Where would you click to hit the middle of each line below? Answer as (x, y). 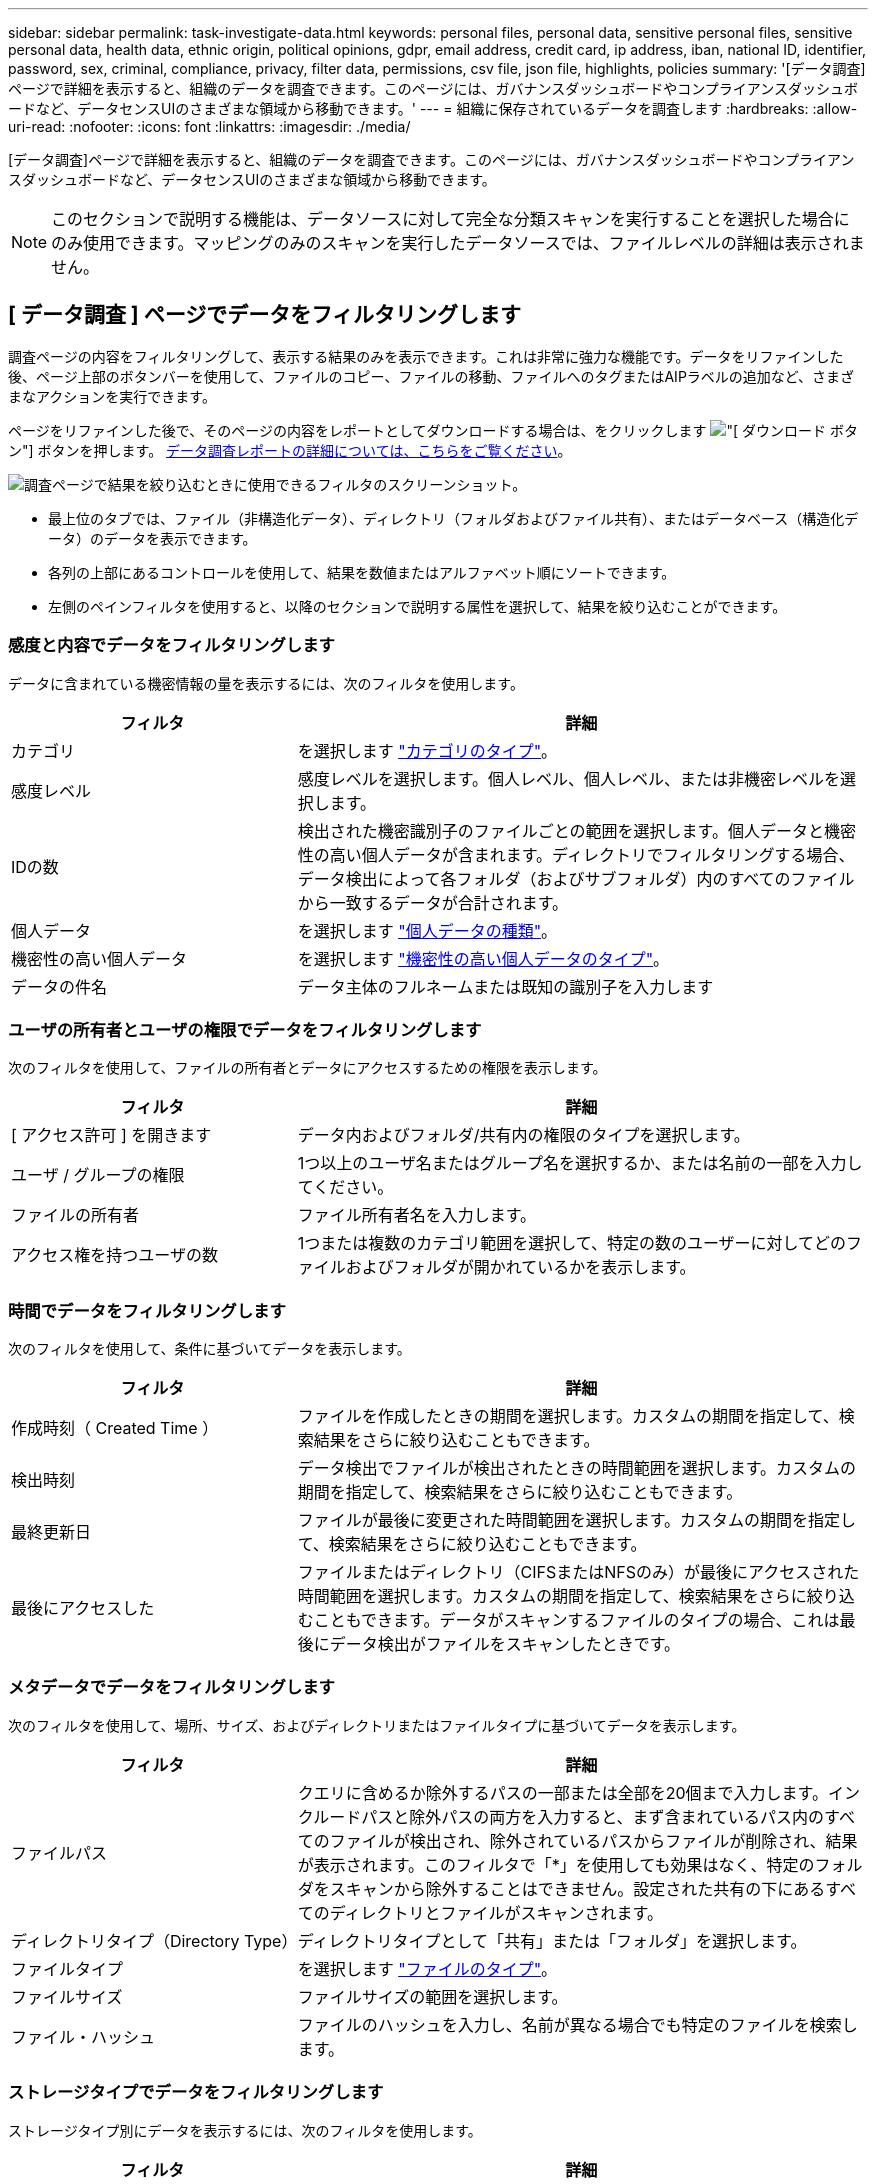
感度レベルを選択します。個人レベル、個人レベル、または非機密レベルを (569, 778)
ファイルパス (59, 1852)
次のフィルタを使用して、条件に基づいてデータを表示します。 (209, 1349)
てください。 (345, 1187)
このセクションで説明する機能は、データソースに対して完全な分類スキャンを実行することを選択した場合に (450, 219)
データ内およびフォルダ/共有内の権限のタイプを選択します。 (523, 1135)
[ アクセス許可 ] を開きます (111, 1135)
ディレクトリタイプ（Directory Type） (154, 1940)
